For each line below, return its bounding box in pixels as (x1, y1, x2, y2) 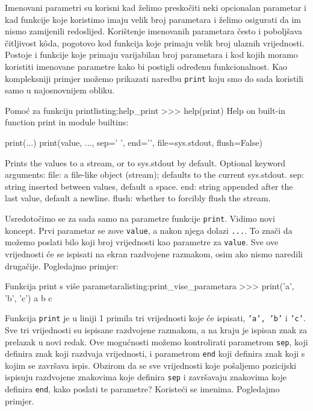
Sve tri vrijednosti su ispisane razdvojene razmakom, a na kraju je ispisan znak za (5, 323, 307, 336)
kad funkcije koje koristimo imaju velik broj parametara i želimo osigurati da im (5, 13, 301, 25)
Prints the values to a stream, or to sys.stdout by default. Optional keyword (5, 156, 285, 169)
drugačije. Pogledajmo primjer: (5, 259, 119, 272)
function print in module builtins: (5, 116, 129, 128)
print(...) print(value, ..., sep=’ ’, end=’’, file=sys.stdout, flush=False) (5, 136, 262, 148)
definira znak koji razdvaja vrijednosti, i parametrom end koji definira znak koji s (5, 347, 305, 360)
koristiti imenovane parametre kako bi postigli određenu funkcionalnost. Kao (5, 60, 288, 72)
